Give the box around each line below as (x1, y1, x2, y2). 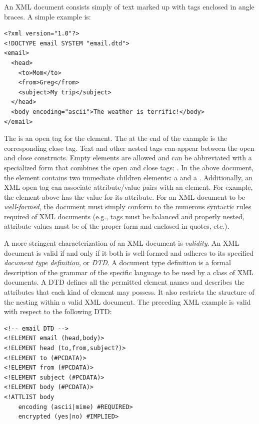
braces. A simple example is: (4, 11, 91, 21)
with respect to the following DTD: (4, 306, 112, 317)
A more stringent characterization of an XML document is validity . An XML (4, 238, 239, 248)
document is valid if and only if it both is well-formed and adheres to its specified (4, 247, 254, 258)
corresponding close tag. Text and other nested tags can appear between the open (4, 142, 254, 153)
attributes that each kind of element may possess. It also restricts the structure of (4, 287, 254, 297)
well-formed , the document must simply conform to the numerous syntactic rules (4, 201, 251, 212)
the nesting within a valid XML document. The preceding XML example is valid (4, 296, 251, 307)
